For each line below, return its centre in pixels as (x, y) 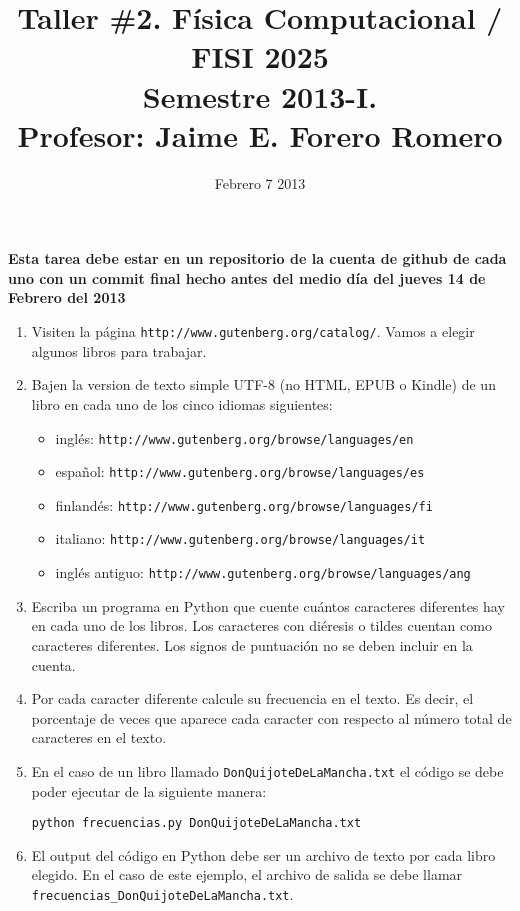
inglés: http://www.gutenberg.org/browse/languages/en (234, 437)
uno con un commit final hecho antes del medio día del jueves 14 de (247, 277)
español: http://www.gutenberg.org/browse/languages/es (240, 471)
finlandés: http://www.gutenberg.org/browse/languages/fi (244, 504)
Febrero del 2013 (67, 297)
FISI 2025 (260, 56)
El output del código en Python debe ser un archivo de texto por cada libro (263, 854)
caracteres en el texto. (99, 737)
